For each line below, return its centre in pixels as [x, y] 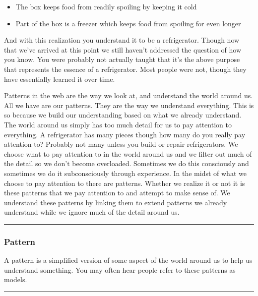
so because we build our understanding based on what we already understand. [123, 115]
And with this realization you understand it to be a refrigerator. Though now [122, 40]
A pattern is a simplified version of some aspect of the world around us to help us [128, 260]
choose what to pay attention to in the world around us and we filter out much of [128, 153]
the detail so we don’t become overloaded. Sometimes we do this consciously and [127, 163]
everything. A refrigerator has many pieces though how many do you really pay [125, 134]
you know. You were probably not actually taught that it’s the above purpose [122, 59]
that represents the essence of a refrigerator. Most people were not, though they [125, 69]
